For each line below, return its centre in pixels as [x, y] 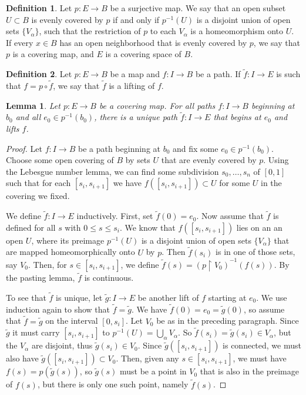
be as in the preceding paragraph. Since [228, 321]
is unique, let [79, 297]
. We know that [147, 227]
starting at [227, 297]
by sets [138, 160]
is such [288, 74]
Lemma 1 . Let [33, 105]
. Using [276, 160]
